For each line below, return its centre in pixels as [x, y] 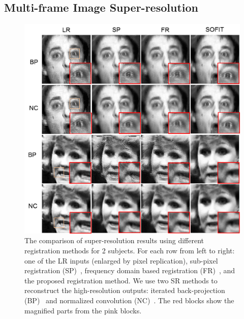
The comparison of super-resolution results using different [114, 240]
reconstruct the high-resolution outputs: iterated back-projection [125, 290]
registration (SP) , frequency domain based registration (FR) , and [130, 270]
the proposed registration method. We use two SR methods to [121, 280]
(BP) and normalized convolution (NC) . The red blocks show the [129, 300]
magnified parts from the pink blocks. [83, 310]
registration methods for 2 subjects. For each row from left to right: [130, 251]
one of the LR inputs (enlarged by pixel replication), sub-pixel [121, 260]
